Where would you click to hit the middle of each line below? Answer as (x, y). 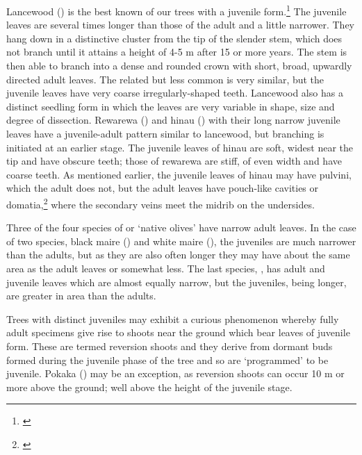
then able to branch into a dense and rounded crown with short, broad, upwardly (179, 66)
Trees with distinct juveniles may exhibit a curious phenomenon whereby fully (173, 318)
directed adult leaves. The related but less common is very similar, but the (165, 79)
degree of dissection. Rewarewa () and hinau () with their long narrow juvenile (173, 120)
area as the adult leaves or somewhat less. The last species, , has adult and (166, 268)
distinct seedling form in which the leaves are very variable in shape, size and (171, 106)
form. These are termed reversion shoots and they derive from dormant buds (170, 346)
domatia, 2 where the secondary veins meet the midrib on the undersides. (161, 203)
